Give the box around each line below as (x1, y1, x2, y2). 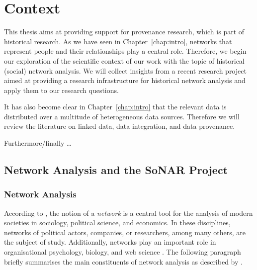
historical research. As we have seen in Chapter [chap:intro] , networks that (4, 36, 232, 46)
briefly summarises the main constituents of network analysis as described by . (4, 256, 243, 267)
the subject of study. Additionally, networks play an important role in (4, 237, 216, 247)
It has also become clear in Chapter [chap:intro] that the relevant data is (4, 101, 227, 112)
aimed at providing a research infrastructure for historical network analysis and (4, 75, 246, 86)
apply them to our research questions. (4, 85, 119, 95)
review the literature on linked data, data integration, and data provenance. (4, 121, 235, 131)
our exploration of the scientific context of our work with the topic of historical (4, 55, 245, 66)
